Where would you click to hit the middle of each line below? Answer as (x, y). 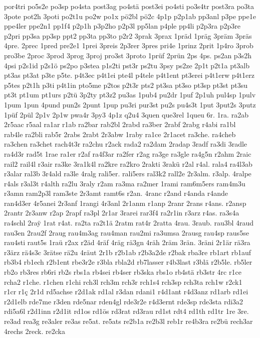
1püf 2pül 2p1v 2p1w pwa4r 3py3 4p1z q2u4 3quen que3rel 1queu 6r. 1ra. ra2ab (126, 114)
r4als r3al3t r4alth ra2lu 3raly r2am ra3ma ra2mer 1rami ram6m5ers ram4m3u (125, 183)
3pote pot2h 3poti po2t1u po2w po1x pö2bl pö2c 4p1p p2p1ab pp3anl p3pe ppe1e (130, 16)
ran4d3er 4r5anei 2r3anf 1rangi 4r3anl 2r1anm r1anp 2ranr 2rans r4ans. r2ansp (125, 203)
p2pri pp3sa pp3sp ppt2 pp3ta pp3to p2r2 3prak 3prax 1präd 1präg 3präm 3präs (128, 35)
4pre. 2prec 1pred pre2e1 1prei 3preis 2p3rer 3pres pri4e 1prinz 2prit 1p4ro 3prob (129, 45)
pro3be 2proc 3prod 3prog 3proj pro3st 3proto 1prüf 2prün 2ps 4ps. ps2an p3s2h (128, 55)
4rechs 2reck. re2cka (35, 331)
